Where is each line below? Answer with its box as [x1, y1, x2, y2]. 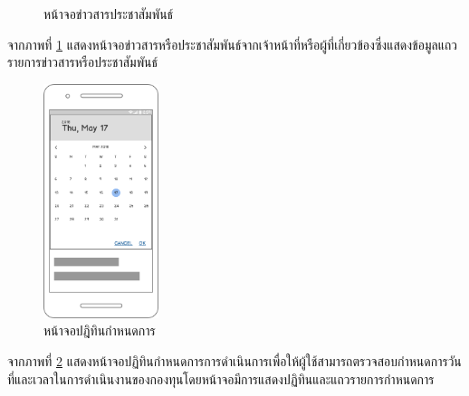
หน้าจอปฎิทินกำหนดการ [43, 321, 156, 340]
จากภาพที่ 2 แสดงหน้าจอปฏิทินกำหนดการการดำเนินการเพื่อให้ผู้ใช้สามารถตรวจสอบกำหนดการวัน [7, 351, 462, 370]
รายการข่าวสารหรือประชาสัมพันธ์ [7, 52, 158, 71]
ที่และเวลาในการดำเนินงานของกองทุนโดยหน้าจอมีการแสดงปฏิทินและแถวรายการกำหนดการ [7, 369, 435, 388]
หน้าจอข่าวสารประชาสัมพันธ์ [43, 5, 174, 23]
